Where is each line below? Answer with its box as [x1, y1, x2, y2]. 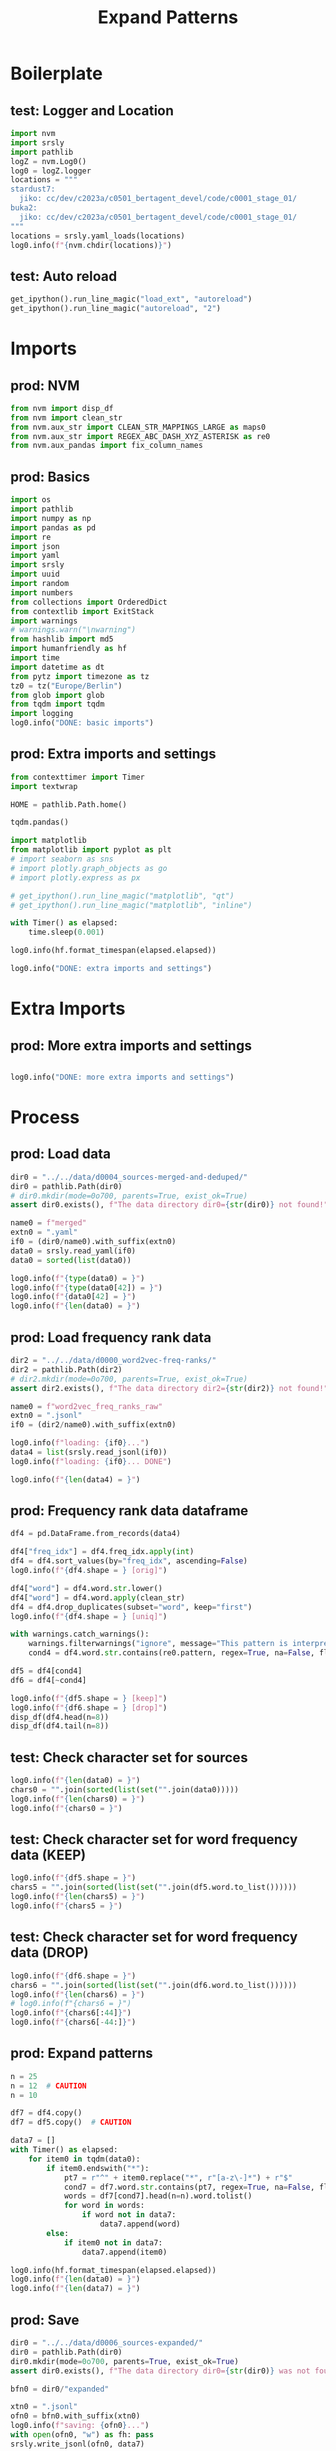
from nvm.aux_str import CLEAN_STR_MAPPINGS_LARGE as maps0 [10, 422, 267, 432]
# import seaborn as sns [10, 854, 114, 865]
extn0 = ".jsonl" [10, 1411, 83, 1421]
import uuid [10, 569, 60, 580]
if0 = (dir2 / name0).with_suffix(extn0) [10, 1420, 177, 1430]
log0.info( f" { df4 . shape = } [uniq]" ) [10, 1611, 168, 1621]
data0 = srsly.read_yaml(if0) [10, 1246, 137, 1256]
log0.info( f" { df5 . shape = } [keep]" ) [10, 1693, 168, 1703]
